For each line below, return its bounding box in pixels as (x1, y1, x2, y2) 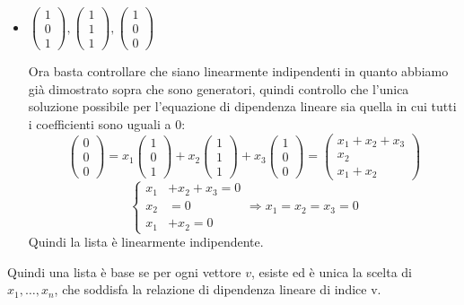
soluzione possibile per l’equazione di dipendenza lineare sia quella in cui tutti (28, 97, 457, 116)
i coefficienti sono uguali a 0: (28, 114, 186, 133)
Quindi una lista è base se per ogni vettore (7, 262, 241, 281)
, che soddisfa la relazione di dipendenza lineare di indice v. (54, 280, 381, 299)
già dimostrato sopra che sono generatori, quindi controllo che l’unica (28, 79, 409, 98)
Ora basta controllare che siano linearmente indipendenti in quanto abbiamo (28, 62, 449, 81)
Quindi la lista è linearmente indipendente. (28, 232, 264, 251)
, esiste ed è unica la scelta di (250, 262, 413, 281)
